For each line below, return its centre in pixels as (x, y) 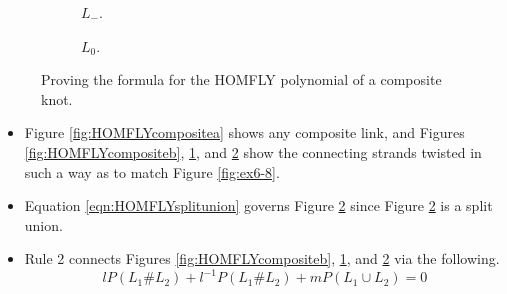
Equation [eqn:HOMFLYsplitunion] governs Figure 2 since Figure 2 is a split (258, 205)
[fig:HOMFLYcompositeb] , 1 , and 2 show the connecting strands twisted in (253, 151)
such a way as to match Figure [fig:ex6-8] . (152, 171)
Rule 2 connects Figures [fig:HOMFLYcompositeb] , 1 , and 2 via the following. (262, 258)
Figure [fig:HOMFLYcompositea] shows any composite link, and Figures (244, 132)
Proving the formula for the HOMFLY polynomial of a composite (241, 79)
